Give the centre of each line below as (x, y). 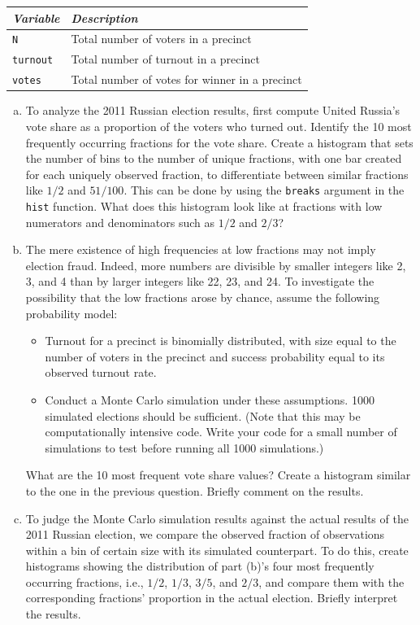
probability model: (71, 313)
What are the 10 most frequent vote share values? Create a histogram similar (218, 475)
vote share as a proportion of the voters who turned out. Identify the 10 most (219, 126)
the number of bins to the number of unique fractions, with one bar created (214, 158)
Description (104, 17)
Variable (36, 17)
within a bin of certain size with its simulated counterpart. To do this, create (217, 550)
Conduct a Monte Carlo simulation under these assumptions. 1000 (210, 399)
